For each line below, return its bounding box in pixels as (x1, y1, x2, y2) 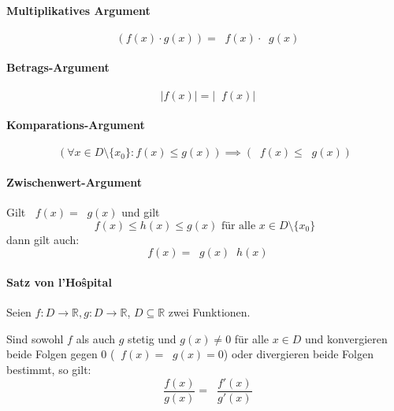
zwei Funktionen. (168, 304, 251, 320)
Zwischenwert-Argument (6, 173, 142, 190)
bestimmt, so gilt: (6, 361, 91, 377)
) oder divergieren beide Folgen (223, 346, 374, 362)
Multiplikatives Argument (6, 2, 151, 18)
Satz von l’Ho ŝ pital (6, 273, 112, 290)
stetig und (128, 330, 177, 346)
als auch (76, 330, 116, 346)
